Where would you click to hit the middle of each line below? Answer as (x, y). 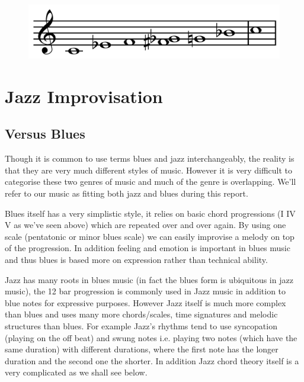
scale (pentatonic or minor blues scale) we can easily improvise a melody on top (150, 236)
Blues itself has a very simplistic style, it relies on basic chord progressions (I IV (150, 213)
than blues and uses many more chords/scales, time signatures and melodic (141, 314)
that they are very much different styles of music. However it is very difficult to (148, 170)
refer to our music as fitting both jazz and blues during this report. (127, 193)
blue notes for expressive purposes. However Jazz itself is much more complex (145, 302)
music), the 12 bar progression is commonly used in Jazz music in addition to (145, 291)
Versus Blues (45, 134)
